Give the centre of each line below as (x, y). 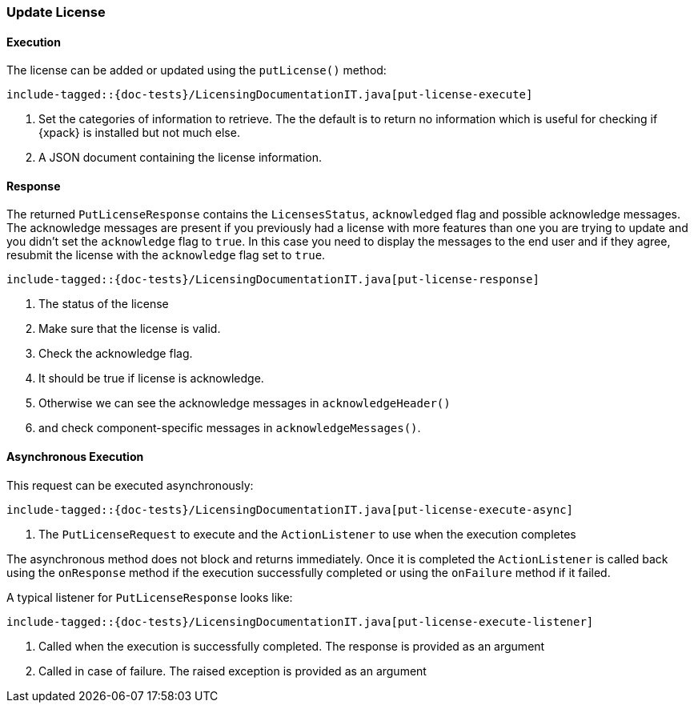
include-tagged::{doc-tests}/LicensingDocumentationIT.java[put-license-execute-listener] (300, 621)
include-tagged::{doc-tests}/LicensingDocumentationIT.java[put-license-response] (273, 280)
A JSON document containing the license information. (181, 158)
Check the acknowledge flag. (116, 354)
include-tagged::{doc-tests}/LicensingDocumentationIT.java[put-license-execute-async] (290, 509)
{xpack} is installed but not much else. (139, 133)
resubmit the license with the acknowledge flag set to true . (166, 255)
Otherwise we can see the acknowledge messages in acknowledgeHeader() (245, 403)
